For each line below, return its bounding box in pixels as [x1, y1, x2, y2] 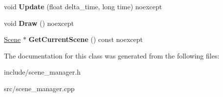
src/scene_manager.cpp [4, 83, 75, 93]
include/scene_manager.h [4, 67, 81, 77]
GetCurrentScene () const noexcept [28, 34, 143, 44]
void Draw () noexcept [4, 18, 74, 28]
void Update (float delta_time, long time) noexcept [4, 1, 162, 11]
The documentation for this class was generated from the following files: [4, 50, 220, 60]
